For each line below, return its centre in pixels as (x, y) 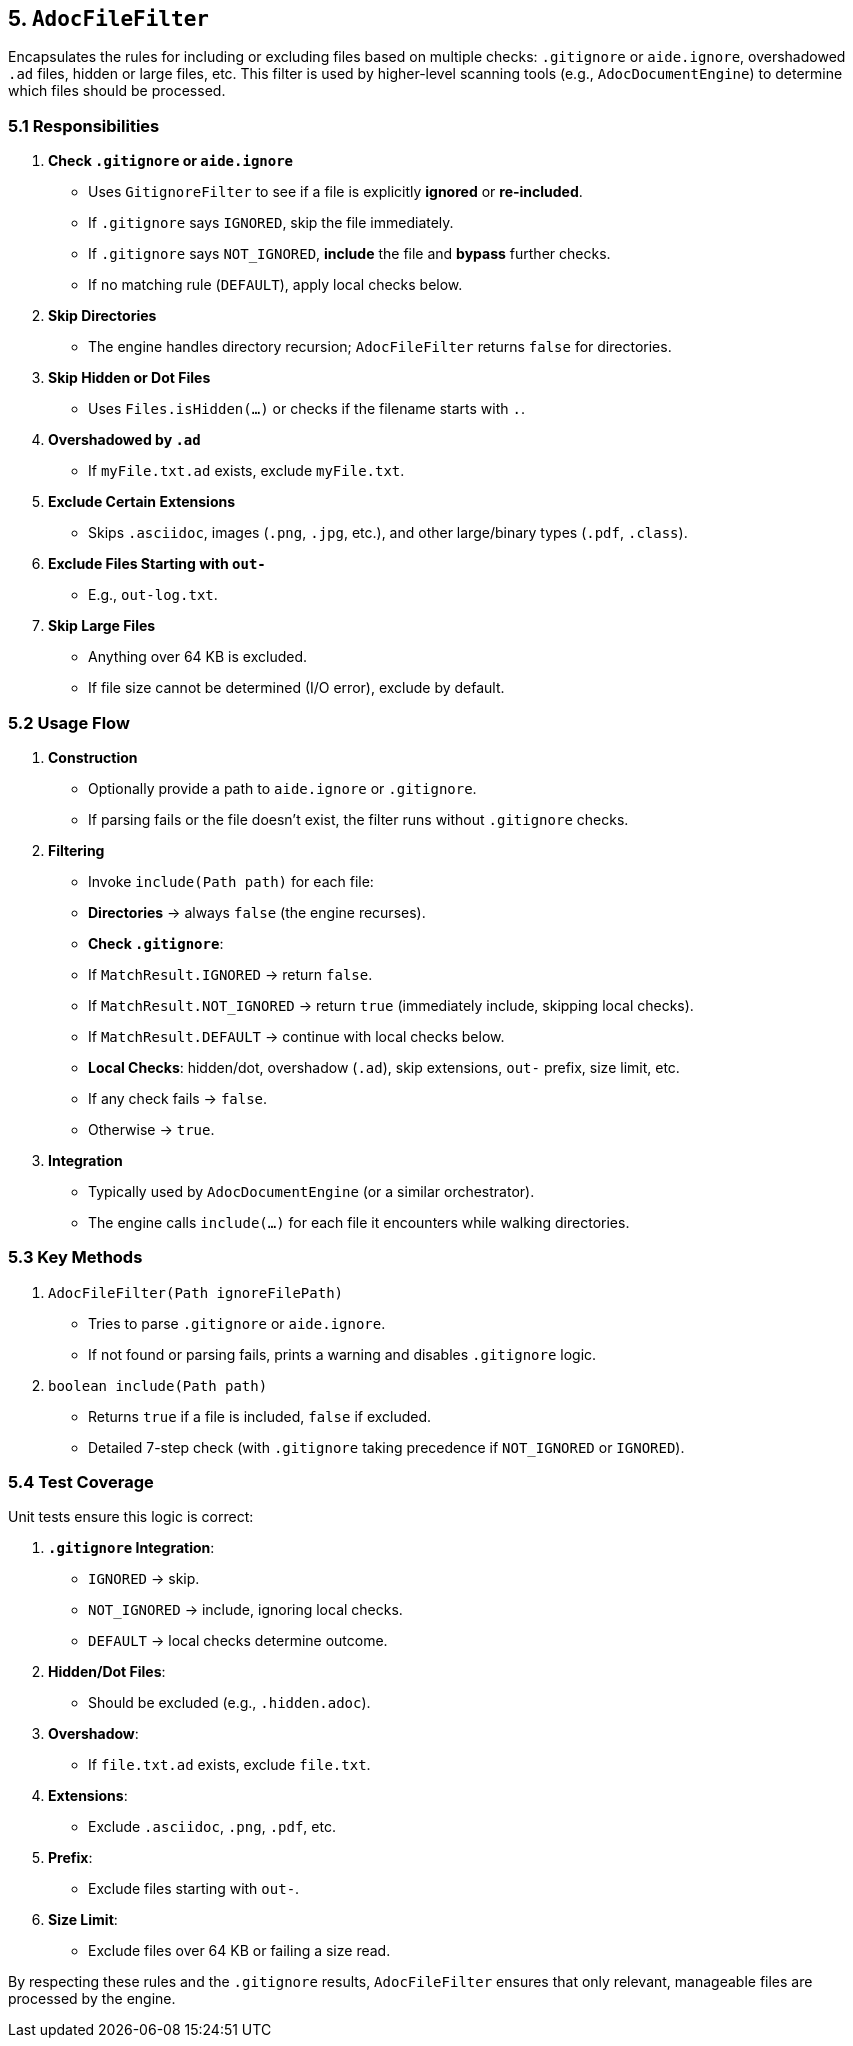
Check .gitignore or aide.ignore (171, 161)
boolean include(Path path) (158, 1385)
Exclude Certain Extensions (142, 502)
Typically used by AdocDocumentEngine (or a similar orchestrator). (311, 1191)
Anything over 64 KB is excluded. (197, 657)
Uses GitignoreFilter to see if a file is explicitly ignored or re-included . (335, 192)
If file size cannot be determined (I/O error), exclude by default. (296, 688)
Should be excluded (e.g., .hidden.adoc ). (229, 1703)
